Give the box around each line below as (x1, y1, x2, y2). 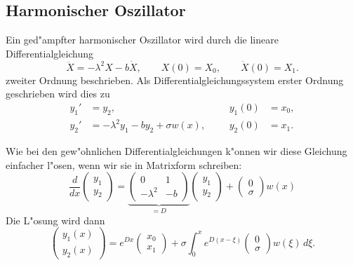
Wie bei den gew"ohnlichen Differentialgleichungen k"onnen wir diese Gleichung (6, 143, 347, 158)
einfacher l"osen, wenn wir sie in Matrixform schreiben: (6, 157, 242, 172)
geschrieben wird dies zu (6, 86, 110, 101)
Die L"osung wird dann (6, 212, 105, 227)
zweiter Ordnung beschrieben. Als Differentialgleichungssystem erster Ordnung (6, 72, 344, 87)
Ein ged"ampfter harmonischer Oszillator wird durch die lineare (6, 32, 279, 47)
